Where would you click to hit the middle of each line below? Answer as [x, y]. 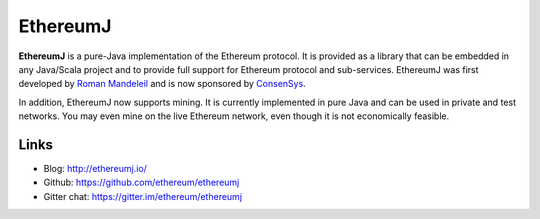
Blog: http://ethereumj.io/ [95, 169]
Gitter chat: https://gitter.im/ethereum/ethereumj [143, 196]
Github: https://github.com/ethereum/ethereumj [141, 182]
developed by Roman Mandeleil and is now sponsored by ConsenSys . [162, 84]
